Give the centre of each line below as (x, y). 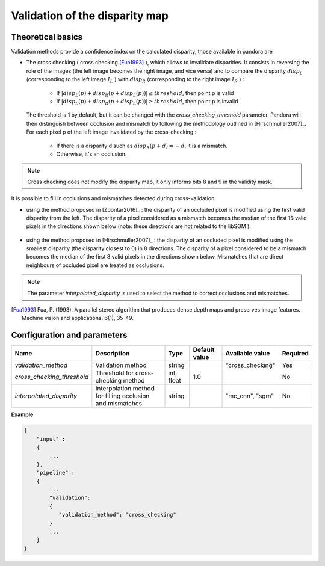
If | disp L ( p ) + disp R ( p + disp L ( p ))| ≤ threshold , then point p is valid (145, 94)
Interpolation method (125, 389)
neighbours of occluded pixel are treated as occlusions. (95, 265)
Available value (248, 354)
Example (22, 414)
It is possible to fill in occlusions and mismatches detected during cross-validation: (114, 198)
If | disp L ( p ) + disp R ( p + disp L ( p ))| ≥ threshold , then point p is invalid (147, 102)
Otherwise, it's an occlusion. (91, 154)
